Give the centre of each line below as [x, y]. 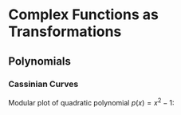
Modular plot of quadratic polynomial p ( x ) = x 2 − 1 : [91, 101]
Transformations [65, 32]
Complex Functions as [84, 15]
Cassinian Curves [43, 84]
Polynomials [40, 61]
